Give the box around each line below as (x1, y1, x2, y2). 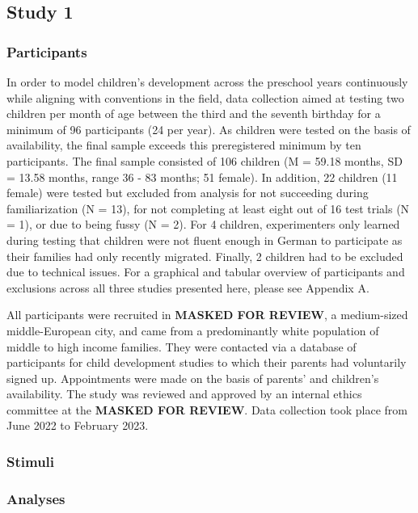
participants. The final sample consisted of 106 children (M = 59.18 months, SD (6, 152, 403, 169)
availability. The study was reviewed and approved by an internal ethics (6, 385, 362, 402)
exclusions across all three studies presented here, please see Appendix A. (6, 279, 369, 296)
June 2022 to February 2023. (6, 417, 149, 434)
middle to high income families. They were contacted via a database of (6, 338, 357, 355)
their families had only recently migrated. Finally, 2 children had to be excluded (6, 247, 403, 264)
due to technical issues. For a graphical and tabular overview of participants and (6, 263, 405, 280)
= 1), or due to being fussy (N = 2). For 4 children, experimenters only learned (6, 216, 400, 233)
